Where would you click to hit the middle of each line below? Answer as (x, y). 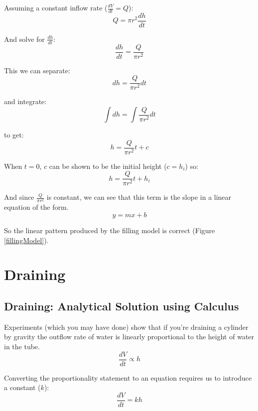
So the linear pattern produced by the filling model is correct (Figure (110, 230)
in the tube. (22, 346)
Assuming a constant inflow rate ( (56, 7)
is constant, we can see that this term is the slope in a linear (139, 197)
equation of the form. (36, 207)
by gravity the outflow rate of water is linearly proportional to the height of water (129, 337)
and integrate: (25, 101)
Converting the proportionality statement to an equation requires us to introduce (128, 377)
